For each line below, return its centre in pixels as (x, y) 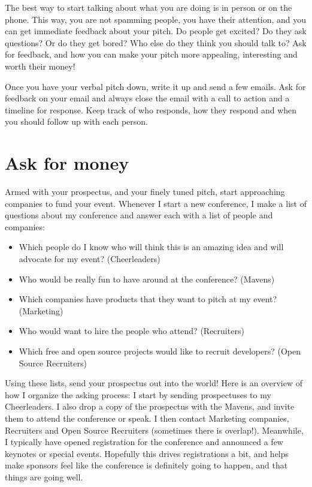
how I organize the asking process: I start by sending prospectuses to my (138, 394)
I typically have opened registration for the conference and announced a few (144, 442)
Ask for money (67, 163)
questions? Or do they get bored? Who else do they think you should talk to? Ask (156, 42)
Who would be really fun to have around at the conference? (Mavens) (147, 279)
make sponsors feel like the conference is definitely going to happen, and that (146, 465)
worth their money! (40, 66)
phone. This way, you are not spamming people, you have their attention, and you (156, 19)
